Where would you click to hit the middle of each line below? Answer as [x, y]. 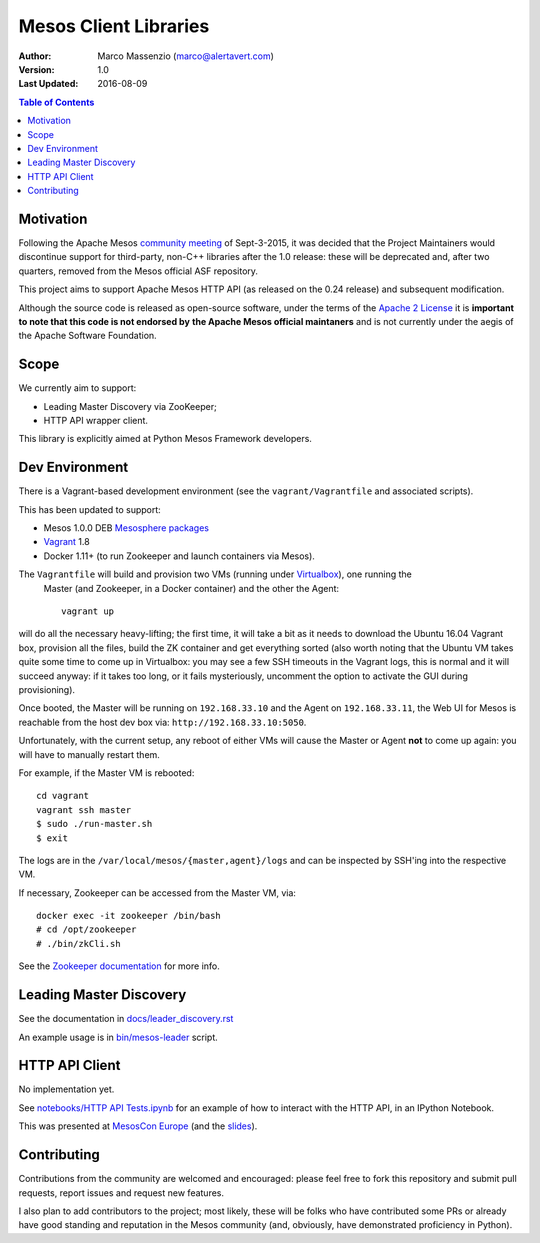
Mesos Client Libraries [114, 26]
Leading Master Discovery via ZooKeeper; [130, 406]
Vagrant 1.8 [66, 542]
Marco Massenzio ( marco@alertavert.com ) [186, 56]
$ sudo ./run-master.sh [94, 824]
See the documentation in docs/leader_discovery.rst [126, 1019]
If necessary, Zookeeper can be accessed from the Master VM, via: [157, 892]
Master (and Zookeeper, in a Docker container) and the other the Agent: [191, 588]
